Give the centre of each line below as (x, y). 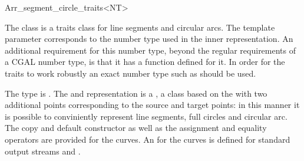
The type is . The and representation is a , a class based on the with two (136, 93)
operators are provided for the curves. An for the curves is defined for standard (148, 139)
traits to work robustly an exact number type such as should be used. (130, 73)
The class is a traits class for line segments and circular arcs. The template (140, 27)
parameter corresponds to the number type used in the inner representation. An (149, 39)
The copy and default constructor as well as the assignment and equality (136, 128)
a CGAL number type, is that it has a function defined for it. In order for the (145, 62)
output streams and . (43, 151)
